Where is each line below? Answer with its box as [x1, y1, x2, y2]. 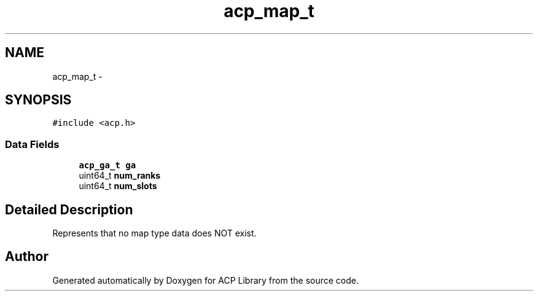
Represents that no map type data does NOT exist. [52, 228, 257, 239]
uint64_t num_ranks [79, 170, 161, 181]
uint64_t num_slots [79, 181, 157, 192]
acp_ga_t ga [79, 160, 136, 171]
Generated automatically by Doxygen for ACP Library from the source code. [52, 275, 359, 286]
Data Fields [5, 138, 60, 150]
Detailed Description [5, 201, 133, 217]
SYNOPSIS [5, 92, 72, 108]
